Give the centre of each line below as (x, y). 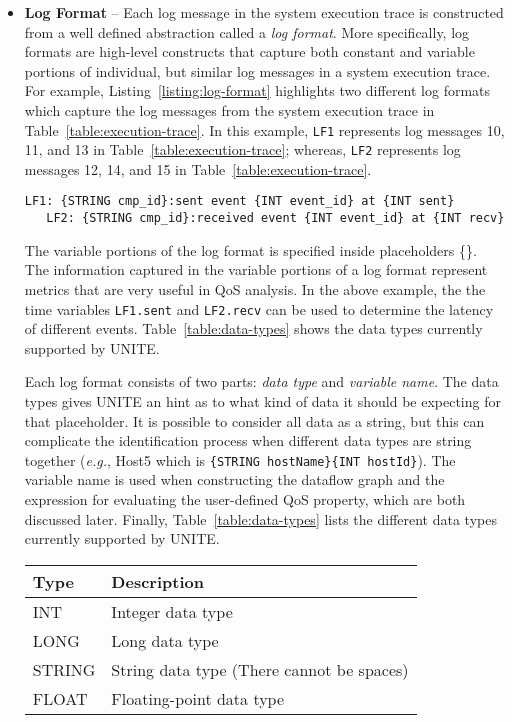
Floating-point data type (198, 698)
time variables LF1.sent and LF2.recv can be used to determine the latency (259, 308)
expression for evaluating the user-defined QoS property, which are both (245, 499)
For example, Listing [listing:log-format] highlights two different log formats (257, 90)
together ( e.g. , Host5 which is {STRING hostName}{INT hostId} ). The (240, 459)
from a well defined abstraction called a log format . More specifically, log (247, 31)
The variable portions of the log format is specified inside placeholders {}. (250, 249)
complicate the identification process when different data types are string (248, 440)
